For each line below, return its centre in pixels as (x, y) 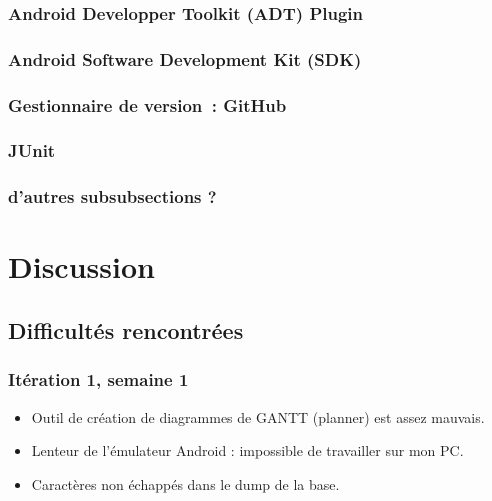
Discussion (81, 266)
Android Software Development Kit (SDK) (185, 58)
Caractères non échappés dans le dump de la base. (185, 483)
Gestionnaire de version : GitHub (147, 104)
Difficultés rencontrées (126, 329)
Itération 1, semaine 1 (98, 379)
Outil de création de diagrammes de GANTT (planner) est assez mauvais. (258, 416)
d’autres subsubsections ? (112, 196)
